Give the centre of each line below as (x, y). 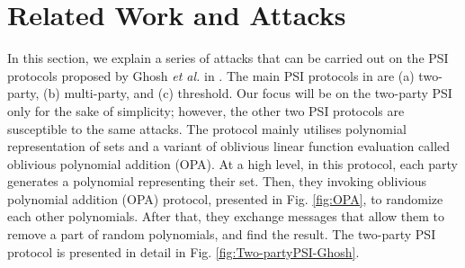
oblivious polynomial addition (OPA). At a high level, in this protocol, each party (233, 163)
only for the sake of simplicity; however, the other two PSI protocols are (206, 110)
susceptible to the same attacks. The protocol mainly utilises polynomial (207, 128)
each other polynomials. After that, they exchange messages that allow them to (226, 216)
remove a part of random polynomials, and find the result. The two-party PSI (222, 234)
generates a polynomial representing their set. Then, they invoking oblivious (217, 181)
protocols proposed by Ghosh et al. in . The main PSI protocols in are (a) (211, 75)
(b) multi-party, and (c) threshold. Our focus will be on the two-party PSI (248, 93)
